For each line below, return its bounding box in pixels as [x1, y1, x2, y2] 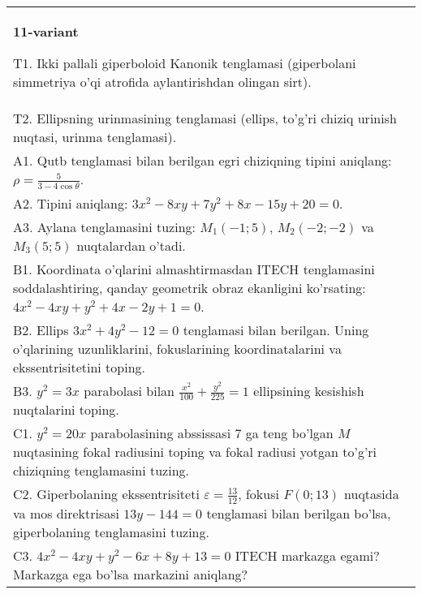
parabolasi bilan [84, 381, 175, 400]
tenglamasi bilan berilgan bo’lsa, [206, 503, 391, 523]
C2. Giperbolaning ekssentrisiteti [13, 484, 200, 504]
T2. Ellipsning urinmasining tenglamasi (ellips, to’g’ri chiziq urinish [13, 109, 397, 127]
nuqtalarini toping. [13, 400, 119, 420]
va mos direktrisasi [13, 503, 120, 523]
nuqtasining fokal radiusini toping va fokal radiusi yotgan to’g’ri [13, 442, 377, 462]
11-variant [13, 22, 79, 41]
